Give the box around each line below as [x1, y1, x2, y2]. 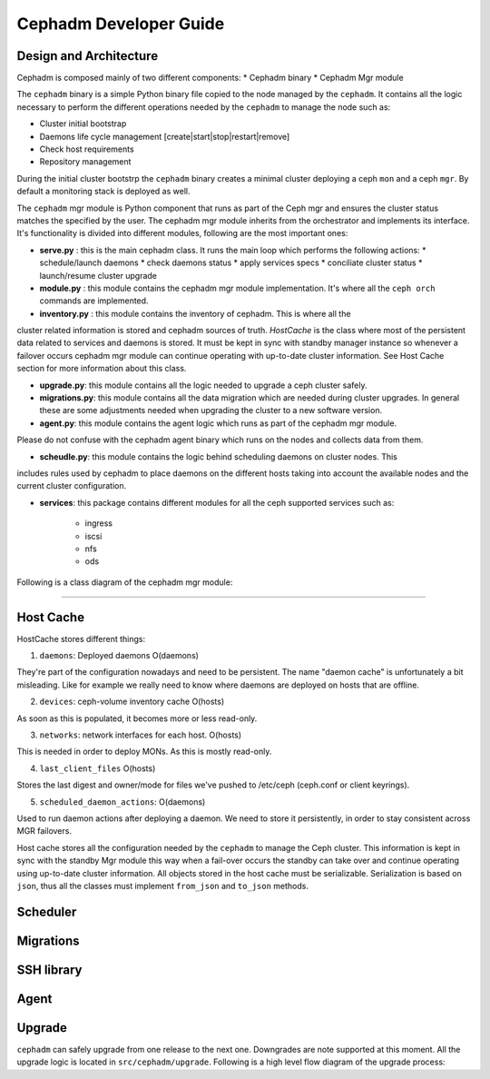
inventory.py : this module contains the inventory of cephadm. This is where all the [39, 308, 351, 319]
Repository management [39, 156, 132, 167]
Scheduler [16, 904, 77, 919]
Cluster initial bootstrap [39, 118, 127, 129]
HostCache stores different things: [16, 633, 146, 644]
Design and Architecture [16, 48, 159, 64]
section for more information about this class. [16, 363, 187, 374]
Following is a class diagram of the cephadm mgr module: [16, 577, 233, 588]
